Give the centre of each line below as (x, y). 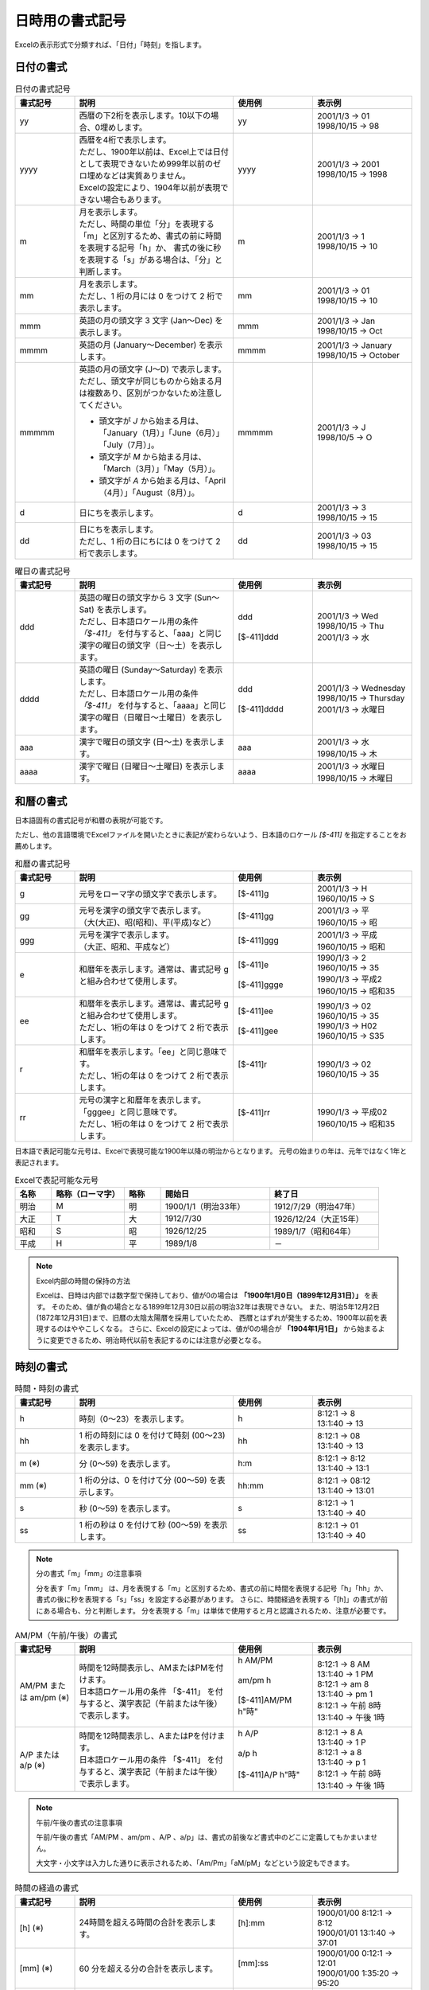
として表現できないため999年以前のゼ (150, 163)
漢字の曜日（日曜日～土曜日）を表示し (151, 718)
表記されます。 (39, 1162)
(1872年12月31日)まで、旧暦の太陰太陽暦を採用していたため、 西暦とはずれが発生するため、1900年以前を (208, 1317)
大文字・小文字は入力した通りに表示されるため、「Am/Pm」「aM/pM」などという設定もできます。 (195, 1863)
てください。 (103, 404)
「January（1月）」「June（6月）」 (161, 432)
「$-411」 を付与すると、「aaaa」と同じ (153, 706)
